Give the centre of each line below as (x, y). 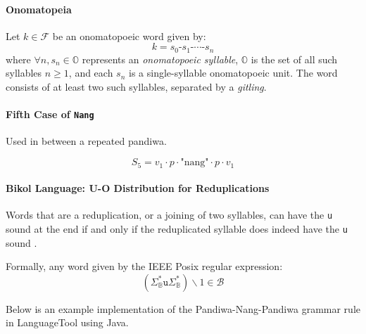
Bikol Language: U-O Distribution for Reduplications (138, 188)
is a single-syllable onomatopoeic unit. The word (233, 73)
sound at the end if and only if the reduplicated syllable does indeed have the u (177, 228)
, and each (91, 73)
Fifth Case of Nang (50, 114)
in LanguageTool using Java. (67, 322)
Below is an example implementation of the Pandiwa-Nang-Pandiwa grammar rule (183, 308)
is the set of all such (294, 59)
